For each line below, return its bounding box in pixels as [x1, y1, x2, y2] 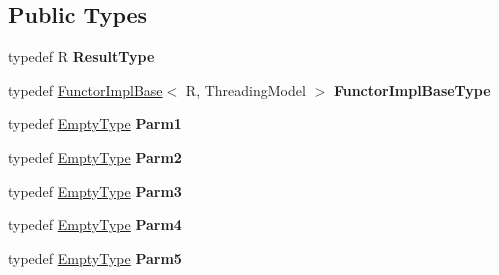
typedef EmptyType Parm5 [8, 247, 182, 268]
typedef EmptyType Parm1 [8, 113, 182, 134]
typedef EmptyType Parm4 [8, 214, 182, 235]
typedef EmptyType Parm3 [8, 180, 182, 201]
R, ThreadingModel [185, 79, 306, 100]
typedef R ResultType [8, 46, 155, 67]
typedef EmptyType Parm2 [8, 146, 182, 167]
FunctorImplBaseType [333, 79, 491, 100]
